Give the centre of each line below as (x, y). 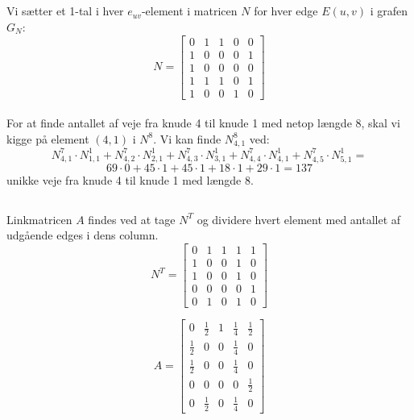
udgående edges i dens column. (83, 235)
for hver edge (286, 11)
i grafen (389, 11)
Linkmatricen (39, 219)
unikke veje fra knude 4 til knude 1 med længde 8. (130, 179)
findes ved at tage (132, 219)
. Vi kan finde (187, 138)
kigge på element (48, 138)
